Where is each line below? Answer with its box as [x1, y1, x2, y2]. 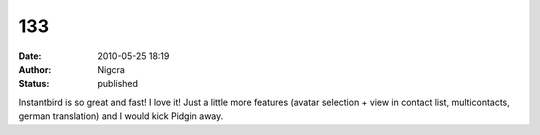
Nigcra [97, 63, 125, 75]
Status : [18, 78, 50, 90]
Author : [18, 63, 52, 75]
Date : [18, 50, 42, 62]
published [97, 78, 139, 90]
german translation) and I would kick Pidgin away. [18, 110, 224, 122]
